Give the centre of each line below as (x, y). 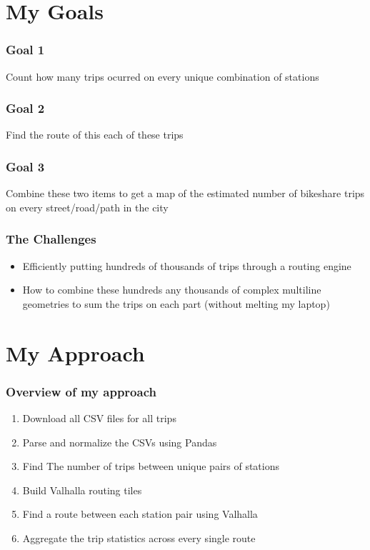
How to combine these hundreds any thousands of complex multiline (172, 290)
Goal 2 (25, 108)
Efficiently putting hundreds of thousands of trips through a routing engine (187, 265)
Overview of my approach (81, 391)
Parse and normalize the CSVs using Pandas (120, 442)
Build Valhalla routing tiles (82, 490)
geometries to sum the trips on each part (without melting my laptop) (176, 303)
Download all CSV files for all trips (99, 418)
